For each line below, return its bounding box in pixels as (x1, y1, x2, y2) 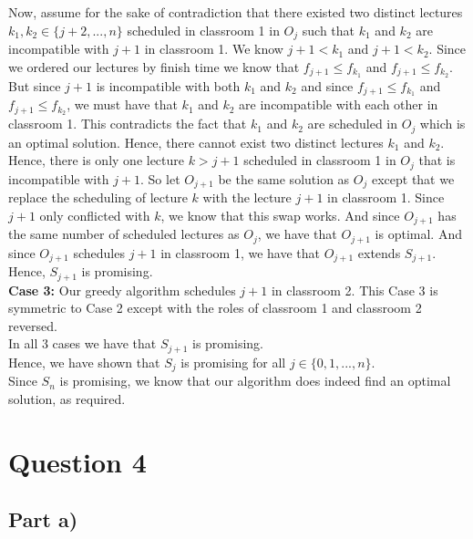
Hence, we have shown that (8, 352, 160, 371)
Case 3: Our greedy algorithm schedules (8, 280, 236, 299)
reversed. (8, 316, 57, 335)
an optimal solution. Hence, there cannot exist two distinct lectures (8, 132, 384, 151)
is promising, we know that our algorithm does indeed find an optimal (59, 371, 451, 390)
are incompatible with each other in (239, 95, 438, 114)
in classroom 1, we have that (160, 243, 320, 262)
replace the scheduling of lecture (8, 188, 188, 207)
